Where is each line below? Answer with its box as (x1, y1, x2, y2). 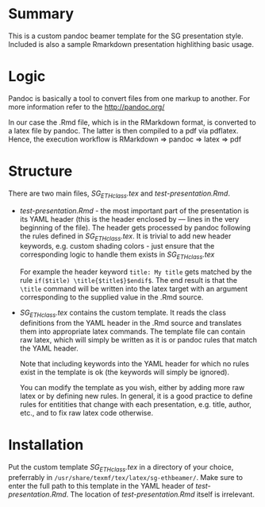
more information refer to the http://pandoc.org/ (8, 102, 165, 111)
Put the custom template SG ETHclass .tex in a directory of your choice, (8, 462, 234, 474)
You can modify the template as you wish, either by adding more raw (19, 383, 245, 392)
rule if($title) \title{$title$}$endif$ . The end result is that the (19, 276, 238, 285)
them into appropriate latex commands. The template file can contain (19, 327, 246, 336)
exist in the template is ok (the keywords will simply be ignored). (19, 367, 230, 377)
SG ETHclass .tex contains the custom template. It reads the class (19, 308, 226, 319)
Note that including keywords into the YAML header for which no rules (19, 359, 250, 368)
